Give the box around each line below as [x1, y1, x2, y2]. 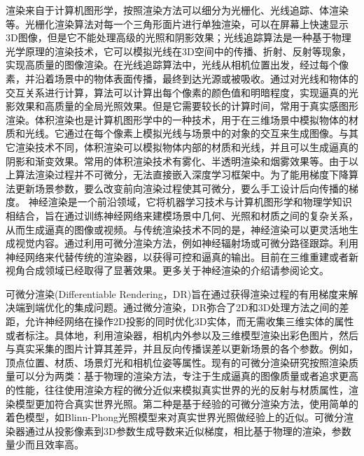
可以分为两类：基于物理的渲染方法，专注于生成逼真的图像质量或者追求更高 [15, 369, 358, 383]
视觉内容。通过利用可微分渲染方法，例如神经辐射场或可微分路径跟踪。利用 [15, 236, 358, 250]
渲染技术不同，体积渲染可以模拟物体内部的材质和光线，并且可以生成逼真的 [15, 139, 358, 154]
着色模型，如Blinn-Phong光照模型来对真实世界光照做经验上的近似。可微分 [6, 410, 344, 425]
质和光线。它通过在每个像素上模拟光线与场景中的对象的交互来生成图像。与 [6, 126, 349, 141]
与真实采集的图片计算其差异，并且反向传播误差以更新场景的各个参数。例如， [6, 341, 358, 356]
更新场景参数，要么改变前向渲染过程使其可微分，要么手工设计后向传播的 [15, 180, 349, 195]
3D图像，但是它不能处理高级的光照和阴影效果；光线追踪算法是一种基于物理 [6, 30, 351, 45]
